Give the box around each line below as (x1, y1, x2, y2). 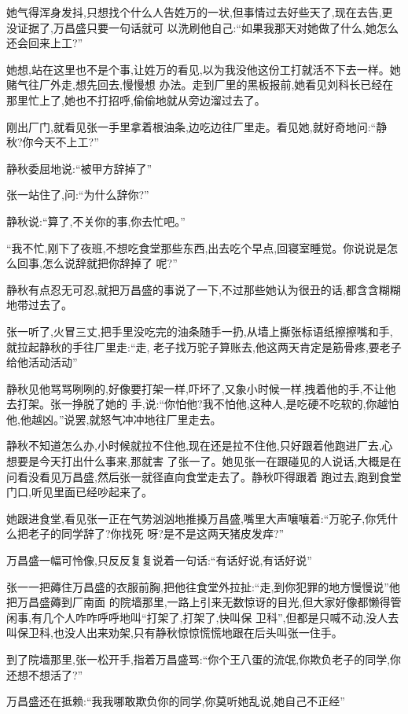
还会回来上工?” (6, 35, 83, 51)
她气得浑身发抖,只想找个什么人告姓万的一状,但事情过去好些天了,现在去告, (6, 4, 382, 20)
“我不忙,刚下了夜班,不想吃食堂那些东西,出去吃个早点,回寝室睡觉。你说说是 (6, 239, 388, 256)
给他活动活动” (6, 354, 78, 370)
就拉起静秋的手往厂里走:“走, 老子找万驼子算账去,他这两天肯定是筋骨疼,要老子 (6, 338, 402, 355)
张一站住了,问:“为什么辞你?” (6, 186, 149, 203)
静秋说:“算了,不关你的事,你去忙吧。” (6, 212, 186, 229)
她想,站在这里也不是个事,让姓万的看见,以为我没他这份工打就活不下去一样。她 (6, 61, 401, 77)
